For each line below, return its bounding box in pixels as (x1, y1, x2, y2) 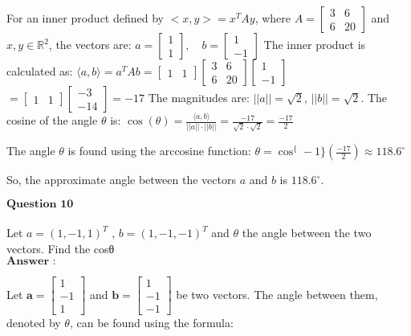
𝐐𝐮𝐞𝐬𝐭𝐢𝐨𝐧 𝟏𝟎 (6, 198, 74, 210)
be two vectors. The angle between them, (176, 285, 378, 302)
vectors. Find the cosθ (6, 240, 115, 256)
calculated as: (6, 63, 73, 79)
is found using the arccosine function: (67, 142, 251, 159)
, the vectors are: (48, 36, 132, 52)
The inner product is (263, 36, 366, 52)
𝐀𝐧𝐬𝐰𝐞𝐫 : (6, 256, 56, 268)
